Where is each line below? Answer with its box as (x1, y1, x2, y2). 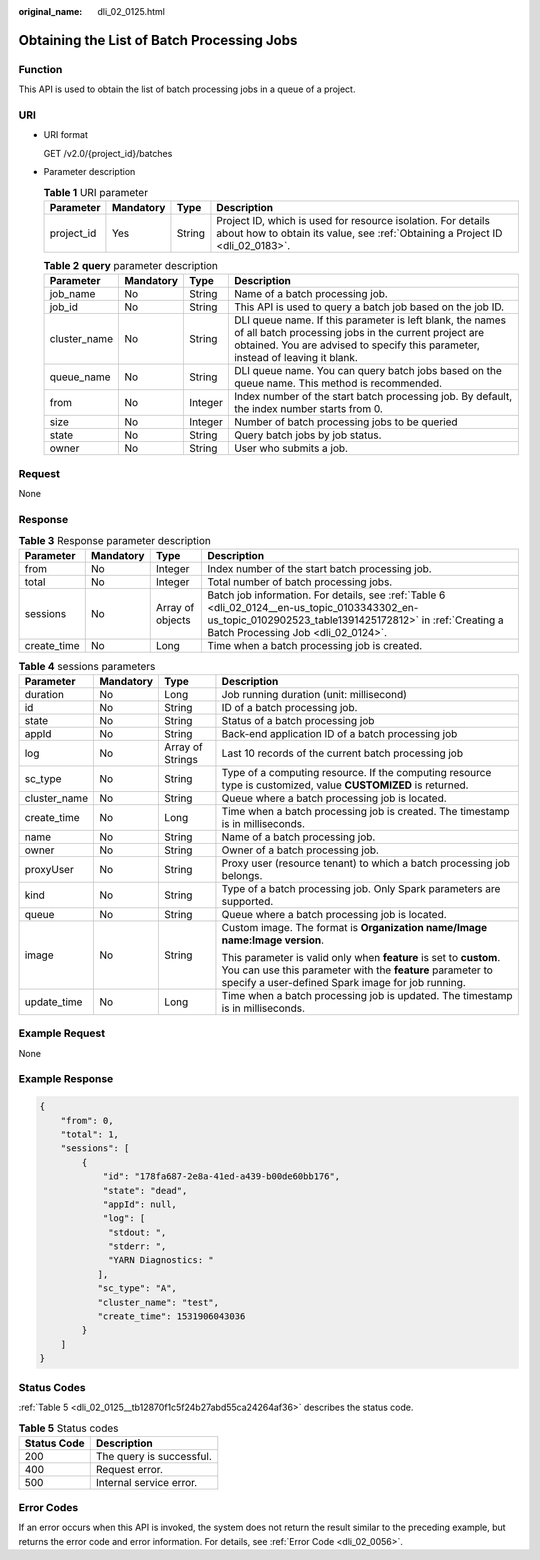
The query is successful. (95, 1449, 212, 1463)
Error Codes (18, 1501, 79, 1515)
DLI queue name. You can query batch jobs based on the (233, 364, 502, 378)
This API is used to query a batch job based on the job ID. (233, 300, 505, 314)
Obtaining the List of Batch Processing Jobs (18, 31, 298, 49)
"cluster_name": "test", (97, 1296, 220, 1308)
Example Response (18, 1072, 114, 1086)
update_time (24, 995, 83, 1009)
